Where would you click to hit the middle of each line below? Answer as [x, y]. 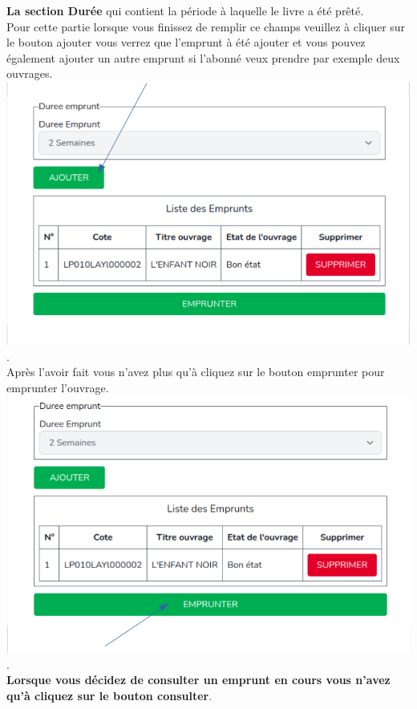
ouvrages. [30, 73]
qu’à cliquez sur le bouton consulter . [109, 695]
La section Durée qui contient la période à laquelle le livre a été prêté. [185, 10]
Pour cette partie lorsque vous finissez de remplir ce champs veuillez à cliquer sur [206, 26]
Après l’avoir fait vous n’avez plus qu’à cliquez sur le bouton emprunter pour [196, 372]
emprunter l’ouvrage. [58, 387]
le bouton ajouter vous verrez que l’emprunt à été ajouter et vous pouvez [186, 42]
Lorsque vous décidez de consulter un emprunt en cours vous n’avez [198, 680]
